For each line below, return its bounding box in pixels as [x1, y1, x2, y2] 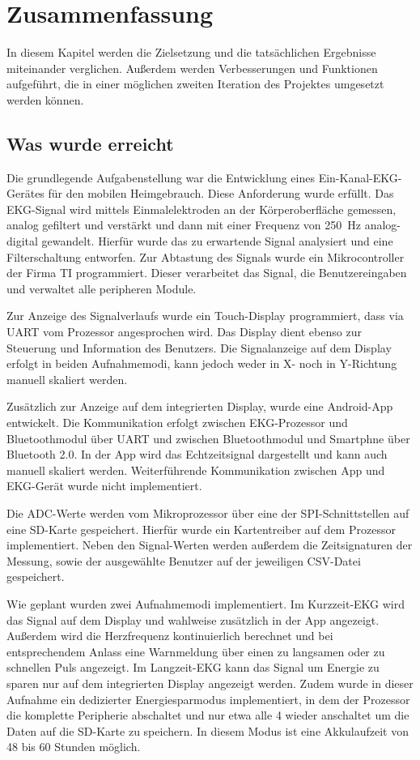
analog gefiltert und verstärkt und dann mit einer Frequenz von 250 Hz [6, 216, 362, 233]
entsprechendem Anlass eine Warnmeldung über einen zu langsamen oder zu [6, 643, 385, 660]
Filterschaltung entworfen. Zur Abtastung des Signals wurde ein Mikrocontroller [6, 248, 405, 265]
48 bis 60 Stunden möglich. [6, 738, 141, 755]
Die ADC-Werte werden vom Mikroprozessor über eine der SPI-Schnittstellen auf [6, 504, 409, 521]
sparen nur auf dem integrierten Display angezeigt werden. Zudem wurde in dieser [6, 674, 414, 691]
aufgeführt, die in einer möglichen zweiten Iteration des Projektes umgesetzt [6, 75, 384, 92]
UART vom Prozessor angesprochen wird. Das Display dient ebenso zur [6, 323, 362, 340]
